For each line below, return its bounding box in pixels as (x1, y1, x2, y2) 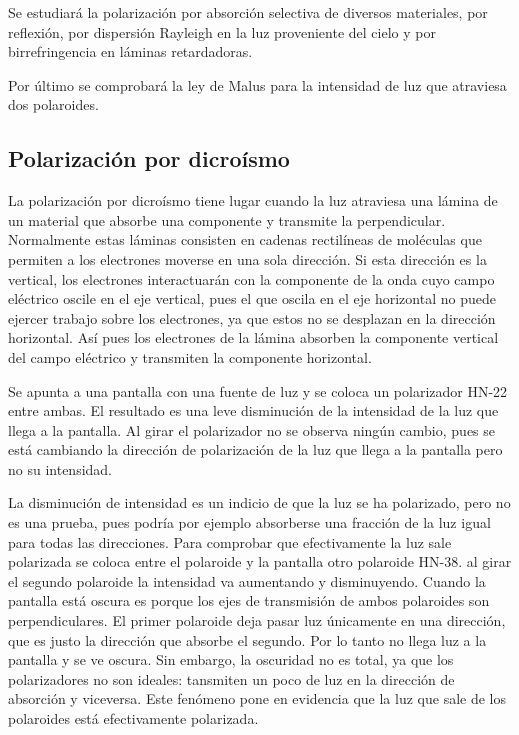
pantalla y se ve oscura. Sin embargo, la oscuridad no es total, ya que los (8, 649, 454, 670)
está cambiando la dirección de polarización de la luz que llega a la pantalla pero (8, 439, 503, 460)
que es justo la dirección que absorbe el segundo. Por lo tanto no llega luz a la (8, 629, 487, 650)
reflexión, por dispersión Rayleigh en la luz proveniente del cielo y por (8, 21, 436, 42)
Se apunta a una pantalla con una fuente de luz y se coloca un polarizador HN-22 (8, 380, 508, 401)
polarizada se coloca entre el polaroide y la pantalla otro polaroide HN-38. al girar (8, 551, 512, 572)
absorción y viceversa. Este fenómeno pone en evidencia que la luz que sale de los (8, 688, 506, 709)
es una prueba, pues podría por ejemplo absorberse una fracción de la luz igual (8, 512, 491, 533)
